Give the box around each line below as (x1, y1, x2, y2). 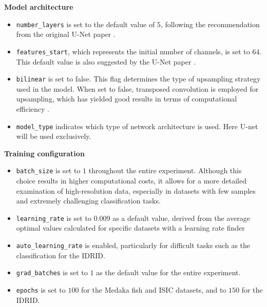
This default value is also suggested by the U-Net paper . (16, 56, 196, 67)
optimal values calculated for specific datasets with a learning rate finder (16, 222, 245, 233)
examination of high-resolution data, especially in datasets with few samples (16, 185, 256, 196)
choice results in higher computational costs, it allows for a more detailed (16, 175, 246, 186)
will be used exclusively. (16, 131, 91, 141)
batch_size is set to (16, 165, 81, 176)
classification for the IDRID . (16, 250, 105, 260)
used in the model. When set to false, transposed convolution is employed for (16, 83, 259, 94)
